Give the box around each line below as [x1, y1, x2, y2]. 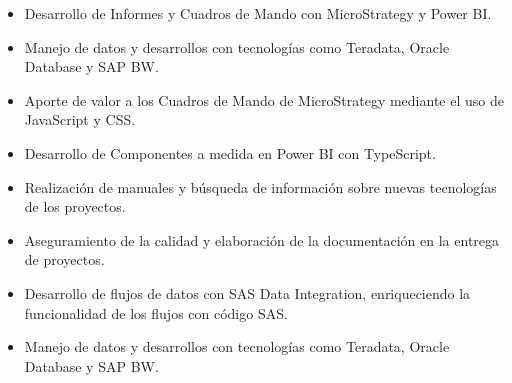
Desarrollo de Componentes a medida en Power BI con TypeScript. [24, 142, 436, 163]
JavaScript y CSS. [24, 109, 136, 130]
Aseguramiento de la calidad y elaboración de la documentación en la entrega [24, 229, 500, 250]
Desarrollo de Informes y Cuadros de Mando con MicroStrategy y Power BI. [24, 3, 492, 23]
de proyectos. [24, 249, 105, 270]
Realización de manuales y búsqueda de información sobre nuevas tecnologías [24, 176, 497, 197]
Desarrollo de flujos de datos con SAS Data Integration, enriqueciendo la [24, 282, 471, 303]
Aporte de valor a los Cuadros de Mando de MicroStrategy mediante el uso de [24, 89, 504, 110]
